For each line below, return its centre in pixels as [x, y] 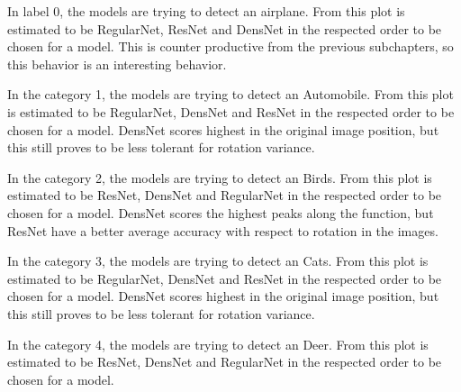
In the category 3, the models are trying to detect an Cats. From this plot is [218, 261]
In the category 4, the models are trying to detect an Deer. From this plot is [218, 344]
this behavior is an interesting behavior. [117, 64]
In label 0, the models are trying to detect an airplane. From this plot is [206, 11]
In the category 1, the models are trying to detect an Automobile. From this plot [230, 94]
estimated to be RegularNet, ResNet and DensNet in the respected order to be [225, 28]
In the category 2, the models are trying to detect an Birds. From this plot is [220, 177]
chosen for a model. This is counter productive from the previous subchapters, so [230, 46]
